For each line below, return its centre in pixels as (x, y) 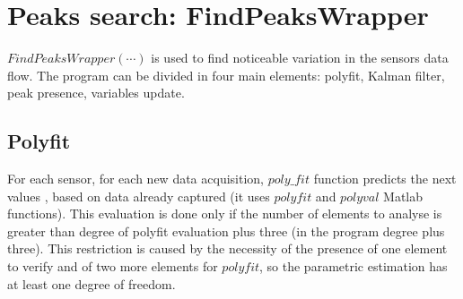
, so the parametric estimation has (354, 266)
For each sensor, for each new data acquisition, (135, 179)
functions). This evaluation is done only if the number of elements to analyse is (225, 214)
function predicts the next (385, 179)
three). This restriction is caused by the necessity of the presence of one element (227, 248)
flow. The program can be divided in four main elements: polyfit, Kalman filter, (226, 75)
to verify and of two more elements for (113, 266)
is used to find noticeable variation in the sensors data (300, 58)
